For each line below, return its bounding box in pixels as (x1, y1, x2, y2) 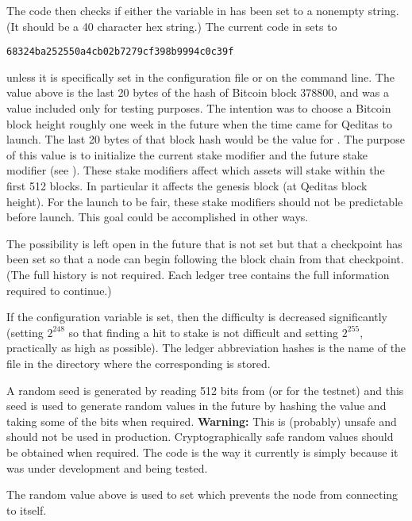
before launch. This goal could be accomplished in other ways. (6, 209, 309, 225)
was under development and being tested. (6, 459, 208, 476)
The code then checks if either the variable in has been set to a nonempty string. (6, 2, 399, 18)
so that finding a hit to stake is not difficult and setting (68, 324, 338, 340)
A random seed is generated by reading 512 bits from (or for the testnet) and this (6, 381, 404, 398)
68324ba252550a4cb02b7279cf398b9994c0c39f (6, 46, 234, 58)
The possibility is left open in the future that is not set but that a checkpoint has (6, 235, 402, 251)
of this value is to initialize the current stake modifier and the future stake (6, 146, 368, 163)
